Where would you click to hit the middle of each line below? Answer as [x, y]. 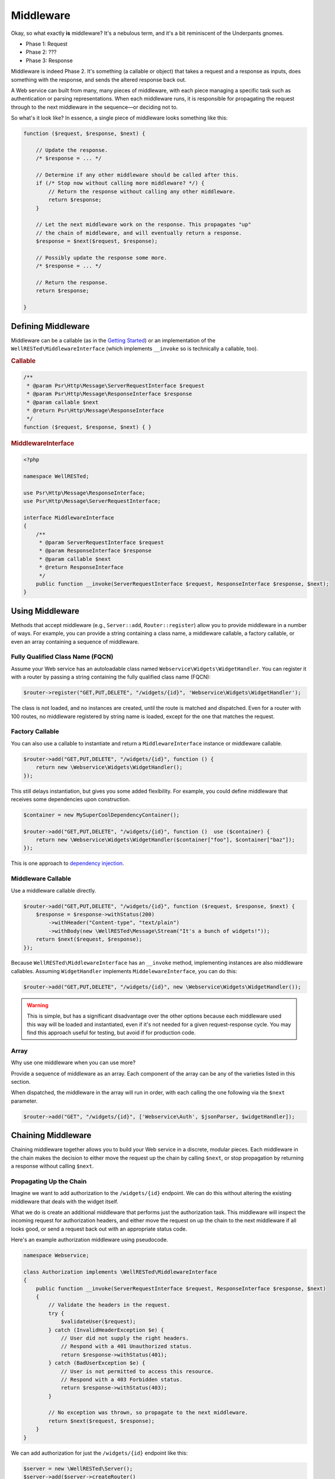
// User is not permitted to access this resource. [137, 1371]
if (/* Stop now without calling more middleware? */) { [120, 183]
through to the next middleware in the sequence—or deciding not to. [94, 107]
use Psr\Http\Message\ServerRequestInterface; [92, 501]
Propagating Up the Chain [49, 1181]
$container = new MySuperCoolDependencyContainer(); [102, 815]
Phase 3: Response [49, 60]
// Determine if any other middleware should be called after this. [137, 175]
